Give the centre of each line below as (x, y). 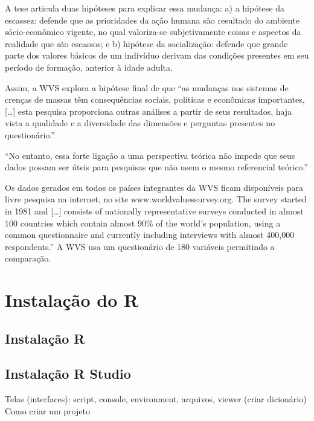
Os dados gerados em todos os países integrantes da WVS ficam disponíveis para (154, 187)
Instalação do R (72, 300)
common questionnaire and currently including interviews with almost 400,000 (150, 235)
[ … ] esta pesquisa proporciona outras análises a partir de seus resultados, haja (149, 111)
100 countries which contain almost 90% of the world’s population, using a (143, 223)
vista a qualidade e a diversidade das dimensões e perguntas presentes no (140, 123)
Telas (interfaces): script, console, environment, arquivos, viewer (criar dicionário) (156, 399)
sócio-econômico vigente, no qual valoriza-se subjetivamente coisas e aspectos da (153, 32)
